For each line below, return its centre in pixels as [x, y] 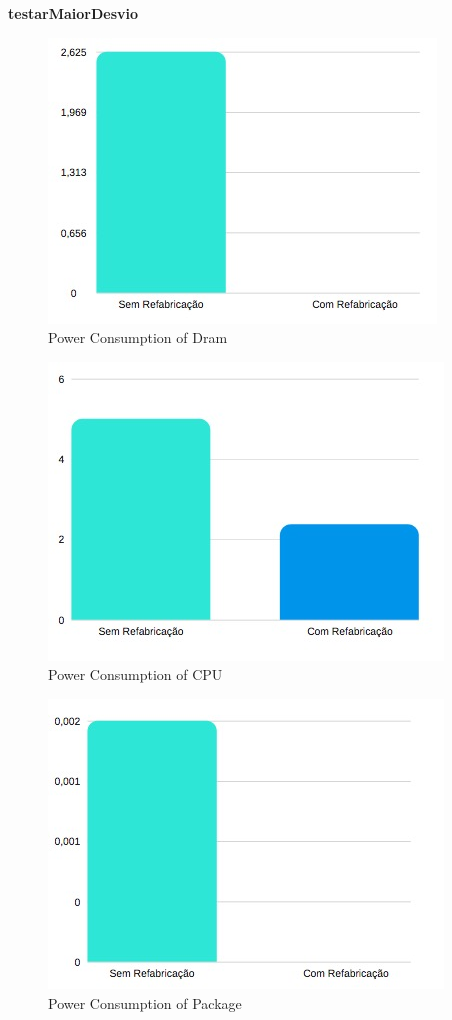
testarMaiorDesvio [73, 13]
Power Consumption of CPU [135, 674]
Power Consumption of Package [145, 1002]
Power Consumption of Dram [138, 337]
